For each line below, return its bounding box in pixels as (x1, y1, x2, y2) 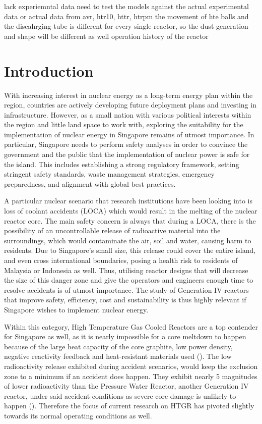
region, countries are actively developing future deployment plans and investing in (4, 99, 256, 110)
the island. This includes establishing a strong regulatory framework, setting (4, 158, 239, 169)
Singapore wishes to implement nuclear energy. (4, 304, 149, 314)
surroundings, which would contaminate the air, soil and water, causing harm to (4, 235, 251, 245)
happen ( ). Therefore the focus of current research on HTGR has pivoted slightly (4, 400, 254, 411)
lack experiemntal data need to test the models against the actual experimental (4, 1, 249, 11)
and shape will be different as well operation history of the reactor (4, 30, 209, 41)
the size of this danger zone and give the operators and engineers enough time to (4, 275, 253, 285)
